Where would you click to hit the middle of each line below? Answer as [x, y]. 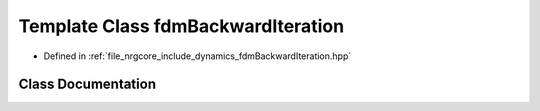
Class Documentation [87, 84]
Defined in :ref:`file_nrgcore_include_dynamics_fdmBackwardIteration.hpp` [197, 56]
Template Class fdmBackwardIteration [181, 26]
